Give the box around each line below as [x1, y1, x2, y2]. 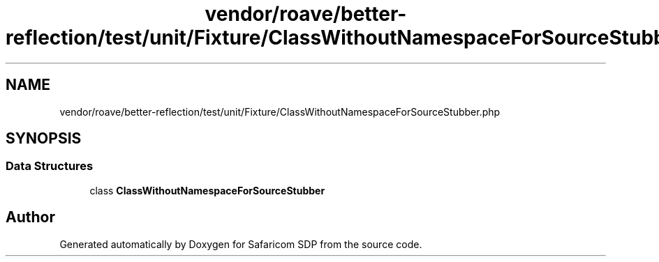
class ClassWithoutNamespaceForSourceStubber [89, 184, 325, 196]
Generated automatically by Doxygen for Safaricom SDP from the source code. [59, 238, 422, 250]
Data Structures [6, 159, 94, 174]
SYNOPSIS [6, 130, 82, 148]
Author [6, 208, 55, 226]
